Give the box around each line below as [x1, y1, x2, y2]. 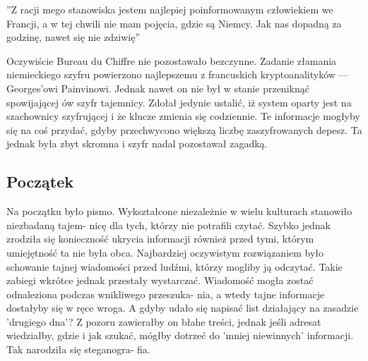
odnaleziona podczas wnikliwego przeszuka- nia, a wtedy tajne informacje [6, 286, 325, 301]
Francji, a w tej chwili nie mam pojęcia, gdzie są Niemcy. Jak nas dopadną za [6, 16, 342, 30]
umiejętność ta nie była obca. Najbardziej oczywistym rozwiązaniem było [6, 245, 324, 259]
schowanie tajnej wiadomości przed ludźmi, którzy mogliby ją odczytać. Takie [6, 259, 343, 274]
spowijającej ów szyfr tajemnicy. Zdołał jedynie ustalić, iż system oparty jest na [6, 94, 352, 109]
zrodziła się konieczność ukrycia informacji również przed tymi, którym [6, 231, 314, 246]
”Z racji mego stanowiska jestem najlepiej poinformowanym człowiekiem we [6, 2, 333, 16]
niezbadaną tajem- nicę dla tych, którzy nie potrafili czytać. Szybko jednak [6, 217, 331, 232]
